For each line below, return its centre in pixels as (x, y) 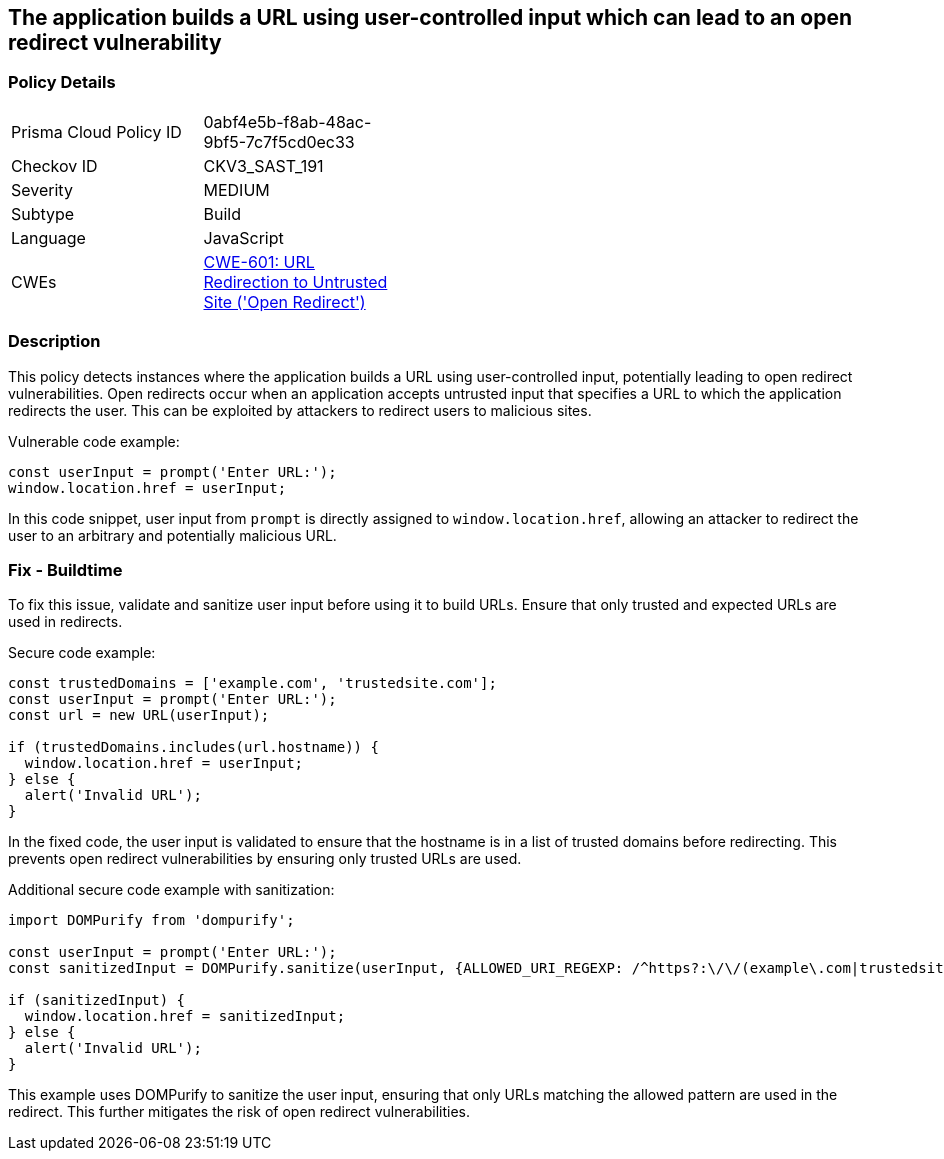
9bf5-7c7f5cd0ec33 (279, 141)
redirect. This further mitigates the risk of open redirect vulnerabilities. (239, 1112)
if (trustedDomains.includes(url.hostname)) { (193, 747)
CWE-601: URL (259, 261)
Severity (42, 189)
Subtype (43, 213)
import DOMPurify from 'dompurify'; (151, 920)
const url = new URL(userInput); (139, 715)
